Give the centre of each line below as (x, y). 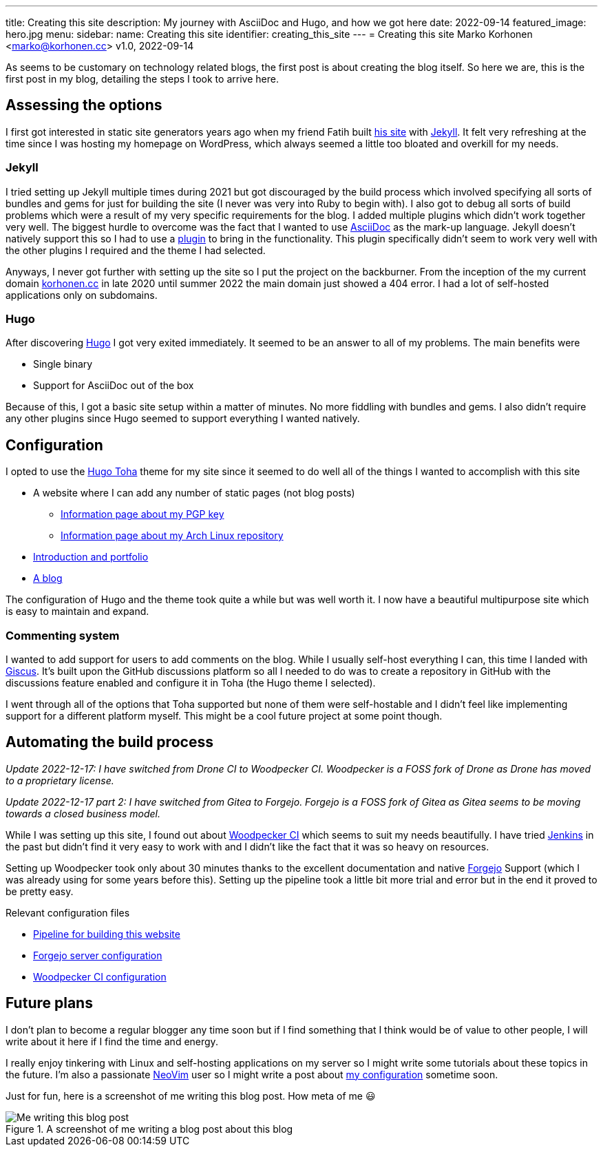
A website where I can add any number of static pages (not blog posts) (194, 493)
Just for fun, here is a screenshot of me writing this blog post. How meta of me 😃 (191, 1096)
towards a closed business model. (83, 813)
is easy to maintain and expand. (77, 611)
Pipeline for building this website (107, 934)
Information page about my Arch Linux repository (172, 536)
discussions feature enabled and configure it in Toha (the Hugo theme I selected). (191, 682)
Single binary (63, 364)
